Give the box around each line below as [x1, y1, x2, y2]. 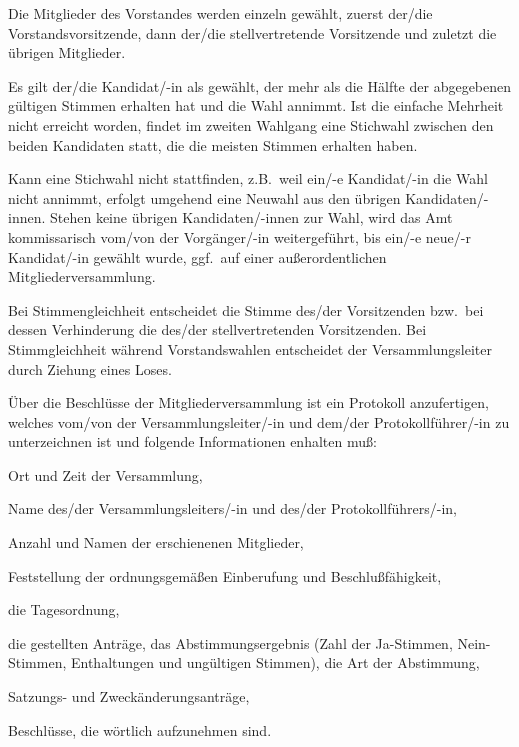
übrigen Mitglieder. [8, 42, 126, 63]
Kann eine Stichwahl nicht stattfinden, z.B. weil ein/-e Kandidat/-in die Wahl [8, 168, 488, 189]
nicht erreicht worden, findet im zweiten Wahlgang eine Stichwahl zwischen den [8, 114, 494, 135]
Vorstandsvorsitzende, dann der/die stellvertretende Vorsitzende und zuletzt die [8, 22, 497, 43]
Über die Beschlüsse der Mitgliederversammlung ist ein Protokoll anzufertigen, [8, 392, 489, 413]
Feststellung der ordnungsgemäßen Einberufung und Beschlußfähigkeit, [8, 565, 442, 586]
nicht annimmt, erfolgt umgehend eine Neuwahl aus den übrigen [8, 187, 401, 208]
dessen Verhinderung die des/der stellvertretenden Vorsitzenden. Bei [8, 319, 427, 340]
